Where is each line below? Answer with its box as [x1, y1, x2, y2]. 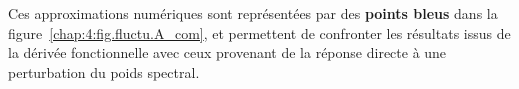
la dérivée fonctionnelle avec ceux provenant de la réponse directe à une [8, 42, 447, 63]
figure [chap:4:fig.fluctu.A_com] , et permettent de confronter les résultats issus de [8, 22, 511, 43]
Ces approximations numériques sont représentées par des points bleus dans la [8, 3, 498, 23]
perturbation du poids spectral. [8, 61, 200, 82]
